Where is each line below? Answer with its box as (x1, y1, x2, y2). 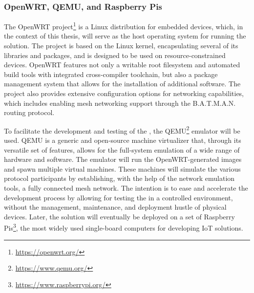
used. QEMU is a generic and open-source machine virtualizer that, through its (4, 135, 241, 145)
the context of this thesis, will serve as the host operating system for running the (4, 31, 246, 41)
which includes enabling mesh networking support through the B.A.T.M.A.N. (4, 98, 236, 108)
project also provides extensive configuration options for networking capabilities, (4, 88, 244, 98)
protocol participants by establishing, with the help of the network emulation (4, 173, 235, 183)
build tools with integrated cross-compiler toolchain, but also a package (4, 69, 218, 79)
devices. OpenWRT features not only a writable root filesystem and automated (4, 59, 240, 70)
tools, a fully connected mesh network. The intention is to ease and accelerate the (4, 183, 248, 193)
